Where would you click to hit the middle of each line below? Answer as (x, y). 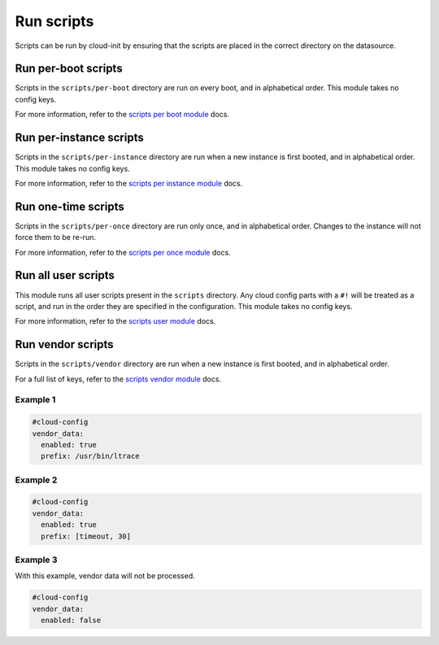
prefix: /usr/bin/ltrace (90, 456)
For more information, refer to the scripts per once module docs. (123, 252)
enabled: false (71, 621)
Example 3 (36, 560)
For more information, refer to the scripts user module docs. (115, 321)
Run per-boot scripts (69, 69)
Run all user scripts (65, 275)
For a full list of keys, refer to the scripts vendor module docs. (118, 379)
